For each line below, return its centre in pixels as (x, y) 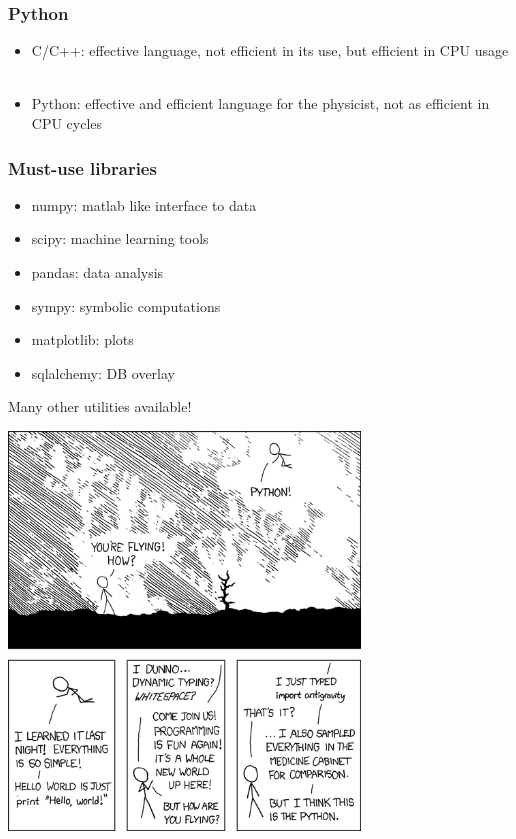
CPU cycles (67, 123)
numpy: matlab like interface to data (144, 204)
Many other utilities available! (100, 406)
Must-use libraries (82, 167)
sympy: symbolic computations (126, 305)
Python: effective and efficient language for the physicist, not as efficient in (260, 103)
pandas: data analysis (97, 272)
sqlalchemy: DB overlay (103, 372)
